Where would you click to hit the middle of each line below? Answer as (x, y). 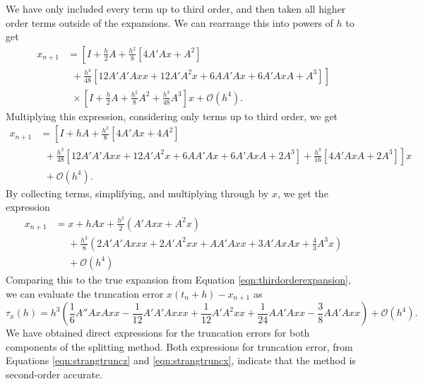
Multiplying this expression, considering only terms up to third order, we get (172, 116)
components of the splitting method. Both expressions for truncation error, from (179, 346)
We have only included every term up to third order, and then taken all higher (176, 8)
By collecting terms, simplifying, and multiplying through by (137, 193)
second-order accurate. (54, 374)
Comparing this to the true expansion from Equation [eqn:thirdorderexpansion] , (178, 279)
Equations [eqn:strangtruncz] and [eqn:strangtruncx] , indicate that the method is (181, 360)
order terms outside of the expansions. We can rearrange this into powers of (169, 22)
